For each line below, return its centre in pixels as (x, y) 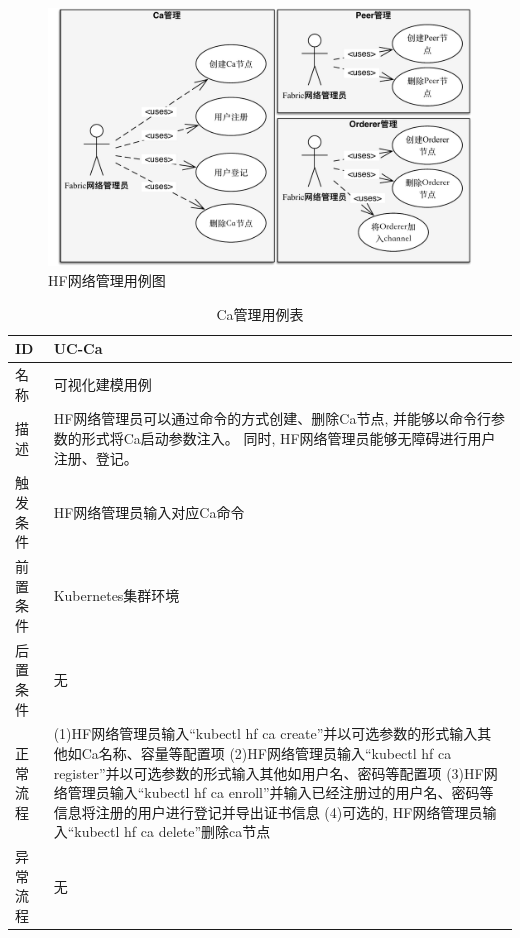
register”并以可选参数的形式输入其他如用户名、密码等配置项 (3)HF (268, 772)
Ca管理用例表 (260, 313)
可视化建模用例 (102, 383)
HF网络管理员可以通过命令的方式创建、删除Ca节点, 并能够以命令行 (272, 418)
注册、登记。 (95, 457)
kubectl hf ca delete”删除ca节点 (172, 831)
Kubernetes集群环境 (116, 595)
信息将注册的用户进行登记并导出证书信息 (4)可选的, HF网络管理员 (268, 811)
